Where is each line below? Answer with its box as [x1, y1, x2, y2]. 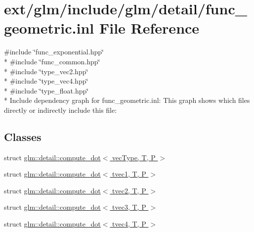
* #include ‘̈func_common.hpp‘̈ [4, 56, 100, 66]
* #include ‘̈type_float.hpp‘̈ [4, 85, 89, 95]
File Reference [99, 18, 200, 38]
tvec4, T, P [112, 219, 146, 229]
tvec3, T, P [112, 202, 146, 212]
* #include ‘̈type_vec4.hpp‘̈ [4, 76, 88, 86]
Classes [4, 129, 42, 144]
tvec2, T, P [112, 185, 146, 195]
